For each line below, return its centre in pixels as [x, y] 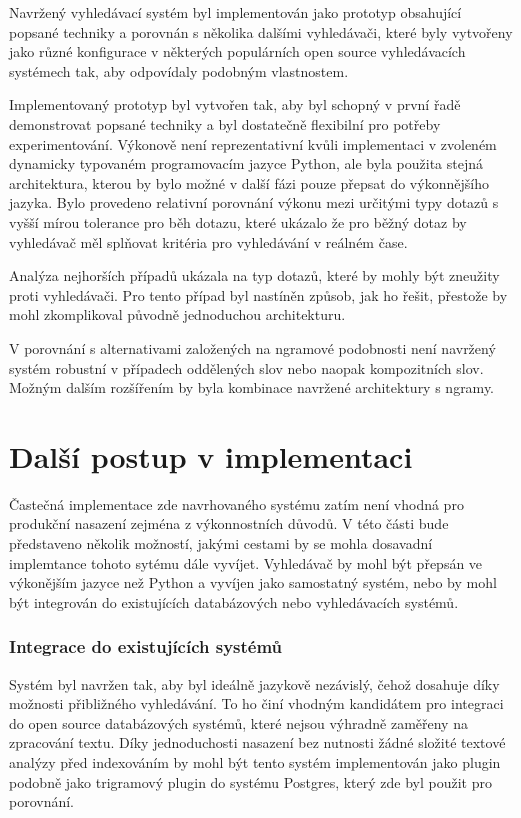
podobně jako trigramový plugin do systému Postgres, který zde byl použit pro [250, 781]
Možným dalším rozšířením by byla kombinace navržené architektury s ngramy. [252, 387]
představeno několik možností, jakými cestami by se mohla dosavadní [221, 543]
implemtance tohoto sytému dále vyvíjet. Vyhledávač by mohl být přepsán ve [246, 562]
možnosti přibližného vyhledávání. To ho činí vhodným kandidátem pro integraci [256, 703]
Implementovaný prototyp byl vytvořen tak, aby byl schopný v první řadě [235, 104]
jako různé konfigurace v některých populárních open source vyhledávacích [237, 51]
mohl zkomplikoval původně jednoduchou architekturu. [177, 314]
